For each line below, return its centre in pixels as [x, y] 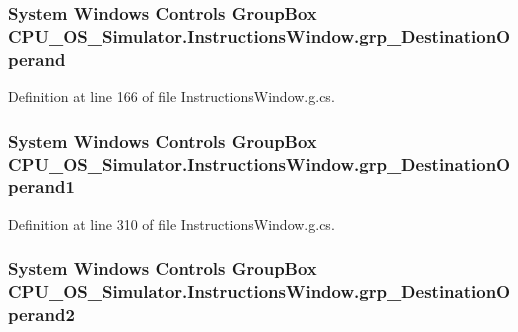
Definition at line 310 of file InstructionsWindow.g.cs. [171, 223]
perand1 [41, 186]
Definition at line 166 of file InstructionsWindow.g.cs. [171, 96]
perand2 [41, 314]
